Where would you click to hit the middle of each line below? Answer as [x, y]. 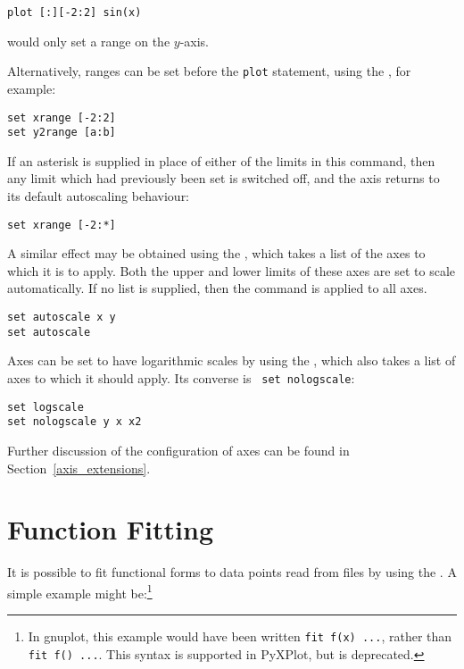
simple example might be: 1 [80, 591]
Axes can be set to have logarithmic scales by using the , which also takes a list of [232, 360]
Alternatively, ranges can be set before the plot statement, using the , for [209, 71]
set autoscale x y [62, 318]
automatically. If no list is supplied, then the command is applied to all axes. [217, 288]
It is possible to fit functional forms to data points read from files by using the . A [232, 572]
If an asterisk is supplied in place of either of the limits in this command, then [221, 160]
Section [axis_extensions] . [79, 468]
